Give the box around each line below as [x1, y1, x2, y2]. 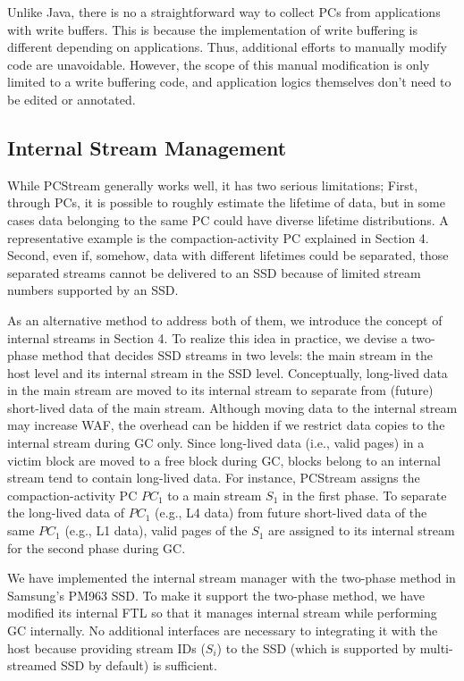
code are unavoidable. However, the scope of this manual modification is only [7, 55, 430, 73]
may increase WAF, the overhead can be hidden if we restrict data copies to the [7, 416, 445, 434]
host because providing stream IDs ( [7, 638, 206, 657]
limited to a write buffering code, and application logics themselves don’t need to [7, 72, 451, 91]
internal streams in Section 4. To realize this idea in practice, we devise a [7, 328, 408, 347]
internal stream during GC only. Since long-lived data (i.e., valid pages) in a [7, 433, 425, 452]
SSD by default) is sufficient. [60, 656, 217, 675]
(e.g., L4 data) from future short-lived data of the [155, 503, 427, 522]
